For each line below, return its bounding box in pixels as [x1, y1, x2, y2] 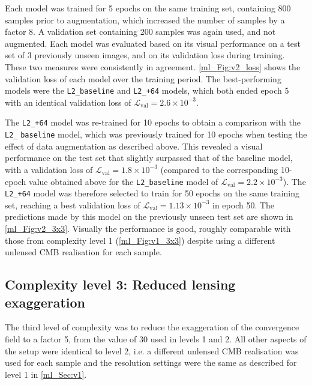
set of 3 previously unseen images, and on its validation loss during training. [5, 49, 285, 61]
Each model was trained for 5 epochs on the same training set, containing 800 [5, 2, 291, 14]
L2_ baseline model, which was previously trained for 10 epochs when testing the [5, 128, 307, 141]
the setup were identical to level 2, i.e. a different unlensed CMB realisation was [5, 344, 299, 357]
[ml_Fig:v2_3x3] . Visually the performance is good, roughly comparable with [5, 222, 291, 234]
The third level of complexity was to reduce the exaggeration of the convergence [5, 321, 299, 333]
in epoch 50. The [212, 198, 275, 211]
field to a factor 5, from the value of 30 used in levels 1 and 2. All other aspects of [5, 332, 307, 345]
